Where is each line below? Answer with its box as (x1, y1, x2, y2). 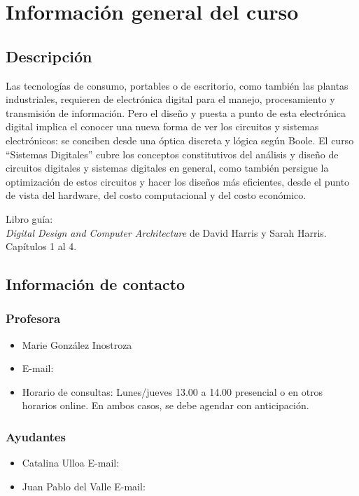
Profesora (6, 310, 61, 327)
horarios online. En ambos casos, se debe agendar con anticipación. (22, 398, 309, 413)
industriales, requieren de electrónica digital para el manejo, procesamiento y (6, 92, 335, 106)
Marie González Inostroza (22, 337, 132, 352)
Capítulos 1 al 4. (6, 239, 77, 254)
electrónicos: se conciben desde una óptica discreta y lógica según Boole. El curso (6, 132, 354, 147)
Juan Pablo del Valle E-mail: (22, 478, 146, 493)
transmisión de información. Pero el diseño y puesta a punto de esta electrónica (6, 105, 346, 120)
